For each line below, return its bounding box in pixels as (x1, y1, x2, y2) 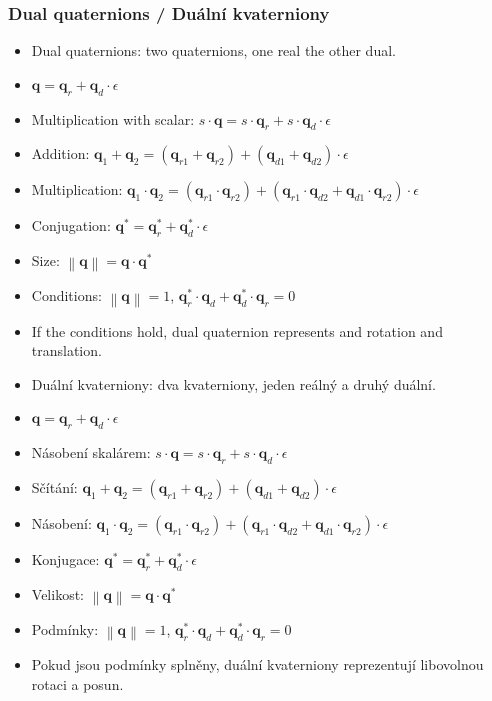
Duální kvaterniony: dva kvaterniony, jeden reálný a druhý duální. (31, 373, 436, 394)
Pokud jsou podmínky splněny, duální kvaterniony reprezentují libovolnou (31, 654, 484, 675)
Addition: (31, 143, 90, 164)
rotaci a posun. (31, 673, 124, 694)
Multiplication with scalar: (31, 108, 195, 129)
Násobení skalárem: (31, 442, 151, 463)
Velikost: (31, 583, 84, 604)
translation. (31, 340, 102, 361)
